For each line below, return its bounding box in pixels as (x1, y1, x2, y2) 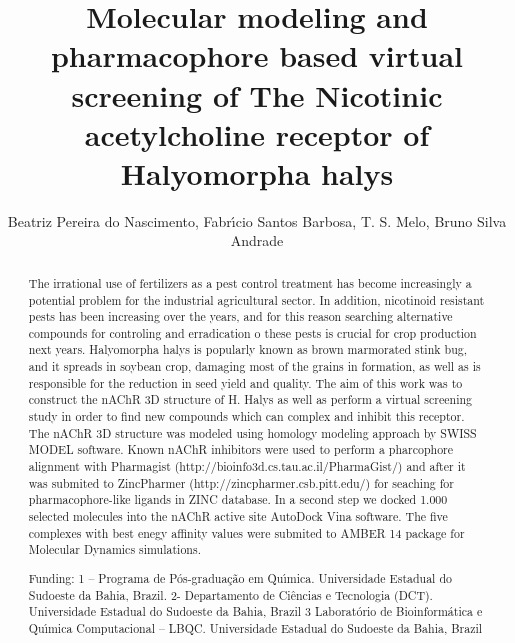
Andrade (230, 230, 284, 251)
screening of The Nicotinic (71, 74, 443, 115)
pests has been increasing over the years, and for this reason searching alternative (28, 308, 453, 325)
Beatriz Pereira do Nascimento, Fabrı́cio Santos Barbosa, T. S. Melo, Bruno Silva (7, 210, 507, 231)
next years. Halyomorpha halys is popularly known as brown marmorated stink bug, (28, 341, 468, 358)
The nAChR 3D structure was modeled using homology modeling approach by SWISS (28, 424, 477, 441)
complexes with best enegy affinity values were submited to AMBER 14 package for (28, 524, 465, 541)
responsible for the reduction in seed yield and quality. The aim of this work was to (28, 374, 463, 391)
